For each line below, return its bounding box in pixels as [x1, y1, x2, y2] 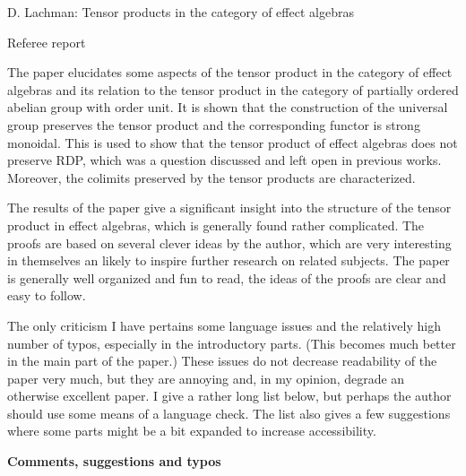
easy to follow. [7, 286, 86, 305]
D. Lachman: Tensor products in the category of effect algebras [7, 3, 354, 21]
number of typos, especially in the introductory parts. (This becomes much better [7, 333, 456, 352]
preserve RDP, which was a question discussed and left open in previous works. [7, 151, 442, 169]
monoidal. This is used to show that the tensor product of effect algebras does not [7, 133, 458, 151]
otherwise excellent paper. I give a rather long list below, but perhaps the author [7, 386, 452, 405]
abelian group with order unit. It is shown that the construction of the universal [7, 98, 448, 117]
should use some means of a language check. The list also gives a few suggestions [7, 403, 451, 422]
